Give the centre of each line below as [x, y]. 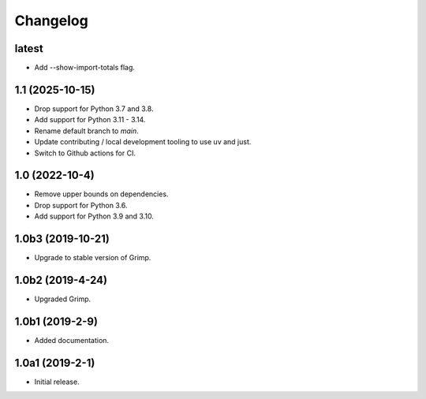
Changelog [51, 21]
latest [29, 48]
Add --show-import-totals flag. [85, 68]
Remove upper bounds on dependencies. [101, 194]
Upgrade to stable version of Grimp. [93, 258]
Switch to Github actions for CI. [85, 153]
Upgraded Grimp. [63, 299]
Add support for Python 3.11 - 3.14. [90, 120]
